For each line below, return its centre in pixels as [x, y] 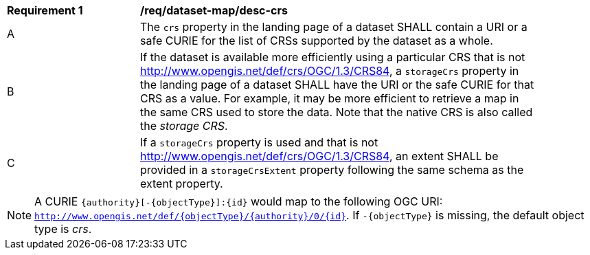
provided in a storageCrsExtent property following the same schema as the [332, 170]
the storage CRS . [184, 126]
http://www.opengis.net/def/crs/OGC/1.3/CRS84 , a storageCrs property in [330, 71]
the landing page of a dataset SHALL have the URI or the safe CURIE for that [337, 85]
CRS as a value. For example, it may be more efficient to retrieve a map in [330, 98]
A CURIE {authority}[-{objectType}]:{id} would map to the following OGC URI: [239, 201]
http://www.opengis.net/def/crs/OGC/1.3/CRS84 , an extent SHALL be [319, 156]
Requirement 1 [45, 10]
